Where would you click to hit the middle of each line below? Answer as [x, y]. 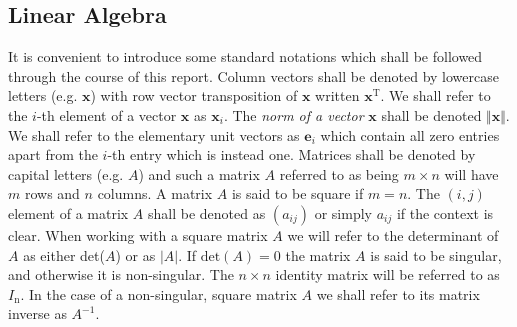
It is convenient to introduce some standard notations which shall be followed [245, 56]
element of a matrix [68, 212]
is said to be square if [297, 193]
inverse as [37, 313]
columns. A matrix [155, 193]
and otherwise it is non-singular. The [121, 274]
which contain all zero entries [410, 134]
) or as [135, 254]
